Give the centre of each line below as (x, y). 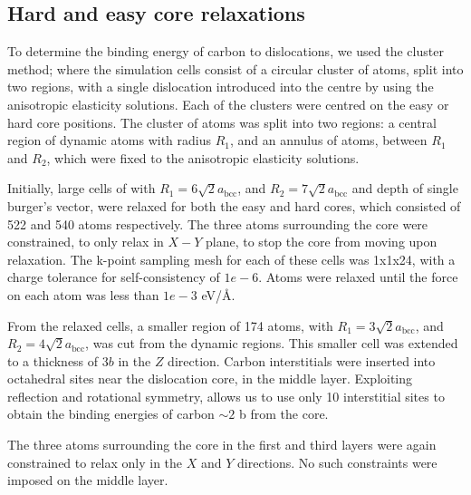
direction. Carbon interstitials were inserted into (302, 360)
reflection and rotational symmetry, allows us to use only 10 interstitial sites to (226, 396)
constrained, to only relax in (86, 242)
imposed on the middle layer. (88, 480)
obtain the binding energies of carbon (111, 414)
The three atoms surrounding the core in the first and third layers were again (222, 445)
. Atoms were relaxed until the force (358, 277)
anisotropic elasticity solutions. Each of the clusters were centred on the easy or (228, 104)
